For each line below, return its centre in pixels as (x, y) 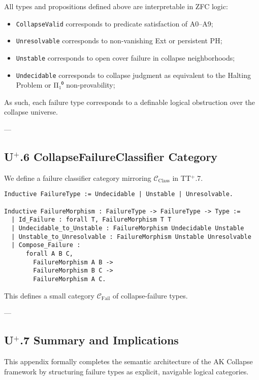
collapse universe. (31, 112)
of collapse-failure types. (150, 295)
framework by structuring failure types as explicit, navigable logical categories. (126, 371)
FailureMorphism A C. (70, 279)
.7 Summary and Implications (99, 340)
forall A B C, (50, 253)
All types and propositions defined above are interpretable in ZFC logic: (116, 6)
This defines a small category (49, 295)
